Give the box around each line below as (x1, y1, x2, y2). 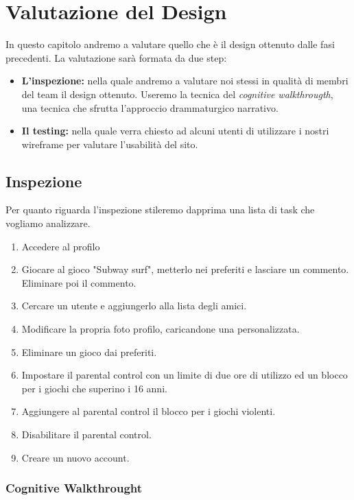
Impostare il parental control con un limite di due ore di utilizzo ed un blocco (21, 368, 348, 382)
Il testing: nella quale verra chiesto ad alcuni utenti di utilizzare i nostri (21, 123, 329, 138)
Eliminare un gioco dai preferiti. (21, 344, 157, 359)
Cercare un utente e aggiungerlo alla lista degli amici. (21, 298, 247, 313)
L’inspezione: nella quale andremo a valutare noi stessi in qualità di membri (21, 73, 349, 88)
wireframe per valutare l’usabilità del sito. (21, 136, 198, 151)
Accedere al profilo (21, 239, 100, 253)
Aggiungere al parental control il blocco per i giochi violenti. (21, 404, 276, 418)
